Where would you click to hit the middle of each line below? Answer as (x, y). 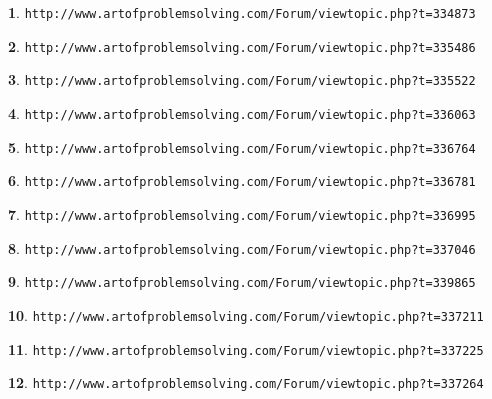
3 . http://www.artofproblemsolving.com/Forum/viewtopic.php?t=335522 (242, 79)
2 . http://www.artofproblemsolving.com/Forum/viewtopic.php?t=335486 (242, 45)
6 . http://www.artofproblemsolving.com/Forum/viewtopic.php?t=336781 (242, 180)
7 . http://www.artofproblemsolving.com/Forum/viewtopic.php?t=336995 (242, 213)
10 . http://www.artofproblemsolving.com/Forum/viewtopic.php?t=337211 (246, 314)
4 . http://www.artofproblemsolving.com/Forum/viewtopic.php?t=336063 (242, 112)
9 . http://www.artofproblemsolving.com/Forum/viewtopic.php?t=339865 (242, 281)
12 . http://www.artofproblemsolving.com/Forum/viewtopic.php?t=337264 (246, 382)
